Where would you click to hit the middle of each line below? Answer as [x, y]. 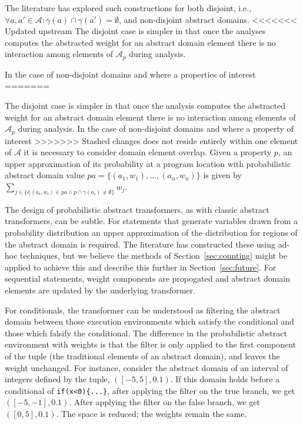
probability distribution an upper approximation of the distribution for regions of [151, 233]
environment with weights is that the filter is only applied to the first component [151, 344]
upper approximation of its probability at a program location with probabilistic [148, 163]
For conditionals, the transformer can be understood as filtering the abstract [143, 310]
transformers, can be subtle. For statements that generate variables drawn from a [151, 221]
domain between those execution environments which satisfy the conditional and [149, 321]
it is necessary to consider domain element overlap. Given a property [148, 152]
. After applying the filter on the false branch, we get [164, 402]
